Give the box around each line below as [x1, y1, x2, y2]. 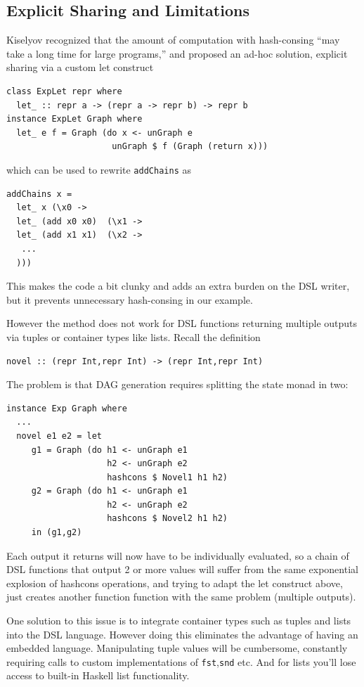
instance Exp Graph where [6, 403, 127, 413]
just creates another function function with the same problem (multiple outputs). [6, 589, 356, 604]
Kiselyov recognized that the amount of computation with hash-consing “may [6, 32, 340, 47]
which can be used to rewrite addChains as [6, 162, 191, 176]
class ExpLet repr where [6, 86, 122, 96]
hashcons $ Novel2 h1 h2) [107, 513, 228, 524]
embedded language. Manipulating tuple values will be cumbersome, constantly [6, 641, 348, 655]
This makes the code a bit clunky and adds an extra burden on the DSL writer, [6, 278, 350, 293]
